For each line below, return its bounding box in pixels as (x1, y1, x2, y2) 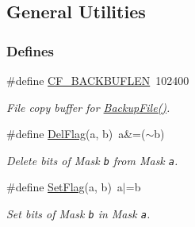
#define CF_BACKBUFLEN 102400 (6, 72, 189, 88)
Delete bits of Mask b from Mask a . (6, 152, 178, 168)
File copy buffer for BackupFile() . (6, 98, 170, 115)
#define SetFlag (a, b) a (6, 179, 123, 195)
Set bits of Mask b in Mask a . (6, 206, 151, 222)
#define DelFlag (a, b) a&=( (6, 125, 146, 142)
